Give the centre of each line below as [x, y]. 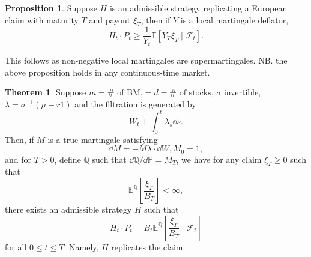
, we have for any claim [219, 159]
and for [18, 159]
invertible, [242, 92]
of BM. [130, 93]
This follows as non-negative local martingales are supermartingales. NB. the [146, 60]
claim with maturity [42, 20]
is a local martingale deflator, [234, 20]
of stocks [195, 93]
